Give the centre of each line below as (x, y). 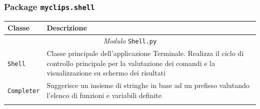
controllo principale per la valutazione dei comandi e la (131, 63)
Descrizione (67, 28)
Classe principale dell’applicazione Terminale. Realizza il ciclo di (145, 53)
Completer (24, 91)
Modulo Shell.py (130, 41)
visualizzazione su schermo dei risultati (106, 73)
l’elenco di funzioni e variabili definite (104, 95)
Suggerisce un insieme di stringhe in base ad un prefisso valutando (148, 85)
